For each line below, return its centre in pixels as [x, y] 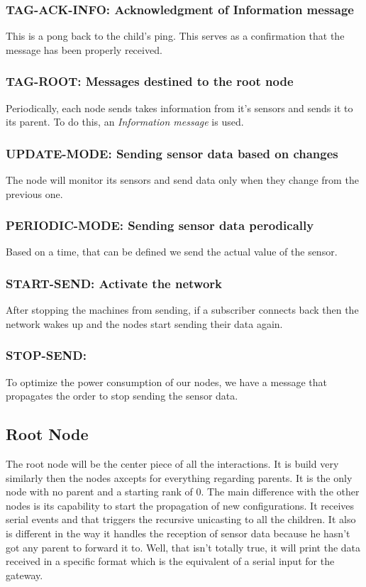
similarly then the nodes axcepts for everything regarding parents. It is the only [179, 477]
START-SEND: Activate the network [114, 283]
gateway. [24, 575]
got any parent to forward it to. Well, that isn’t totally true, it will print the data [183, 547]
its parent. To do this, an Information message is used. [125, 122]
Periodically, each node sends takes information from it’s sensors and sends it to [179, 108]
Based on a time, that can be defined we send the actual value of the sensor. [172, 252]
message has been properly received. [84, 49]
